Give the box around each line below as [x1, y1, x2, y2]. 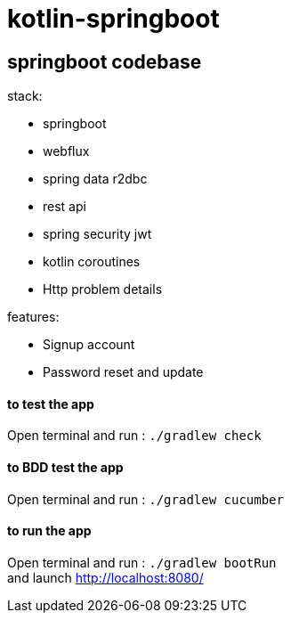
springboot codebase [7, 50, 202, 73]
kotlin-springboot [7, 4, 220, 34]
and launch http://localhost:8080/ [7, 569, 204, 585]
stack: [7, 88, 43, 104]
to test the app [7, 396, 94, 412]
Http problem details [43, 281, 163, 298]
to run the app [7, 523, 92, 539]
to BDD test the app [7, 460, 124, 475]
